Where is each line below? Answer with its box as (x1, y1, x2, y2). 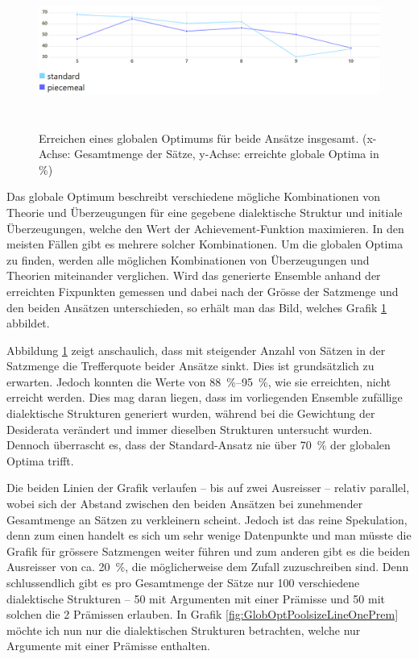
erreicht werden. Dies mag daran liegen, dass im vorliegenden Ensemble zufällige (6, 389, 403, 406)
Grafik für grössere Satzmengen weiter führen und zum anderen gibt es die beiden (6, 542, 411, 559)
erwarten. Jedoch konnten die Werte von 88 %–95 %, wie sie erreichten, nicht (6, 373, 391, 390)
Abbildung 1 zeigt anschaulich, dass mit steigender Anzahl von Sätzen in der (6, 341, 386, 358)
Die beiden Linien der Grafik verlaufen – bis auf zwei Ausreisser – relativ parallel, (6, 479, 410, 496)
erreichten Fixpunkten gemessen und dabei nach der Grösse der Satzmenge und (6, 282, 399, 299)
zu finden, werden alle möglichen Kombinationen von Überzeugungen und (6, 251, 370, 268)
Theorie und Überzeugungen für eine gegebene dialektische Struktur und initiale (6, 203, 403, 220)
